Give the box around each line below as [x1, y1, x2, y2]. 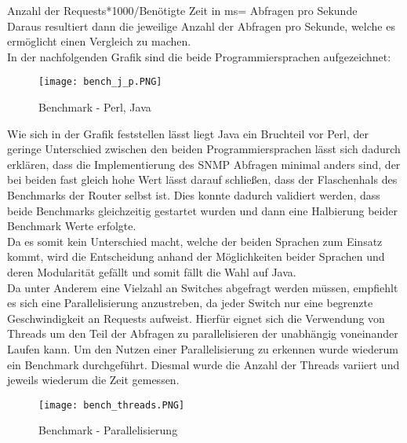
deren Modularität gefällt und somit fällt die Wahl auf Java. [7, 263, 296, 280]
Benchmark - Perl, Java [38, 99, 151, 115]
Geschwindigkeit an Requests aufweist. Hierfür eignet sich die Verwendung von [7, 309, 385, 326]
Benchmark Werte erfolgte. [7, 218, 136, 234]
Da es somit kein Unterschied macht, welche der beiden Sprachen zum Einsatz [7, 232, 383, 249]
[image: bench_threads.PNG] [38, 399, 185, 411]
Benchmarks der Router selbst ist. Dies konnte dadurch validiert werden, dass [7, 187, 380, 203]
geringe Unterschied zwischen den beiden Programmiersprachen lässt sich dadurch [7, 141, 401, 157]
